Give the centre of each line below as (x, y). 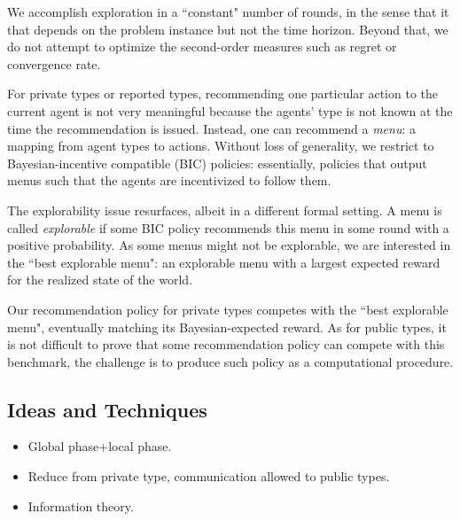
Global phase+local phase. (100, 446)
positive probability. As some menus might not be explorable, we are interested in (229, 245)
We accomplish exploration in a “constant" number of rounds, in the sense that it (228, 12)
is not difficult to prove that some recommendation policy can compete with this (226, 344)
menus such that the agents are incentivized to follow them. (169, 180)
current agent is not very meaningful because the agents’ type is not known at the (230, 110)
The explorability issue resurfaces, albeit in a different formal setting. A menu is (225, 210)
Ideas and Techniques (107, 409)
